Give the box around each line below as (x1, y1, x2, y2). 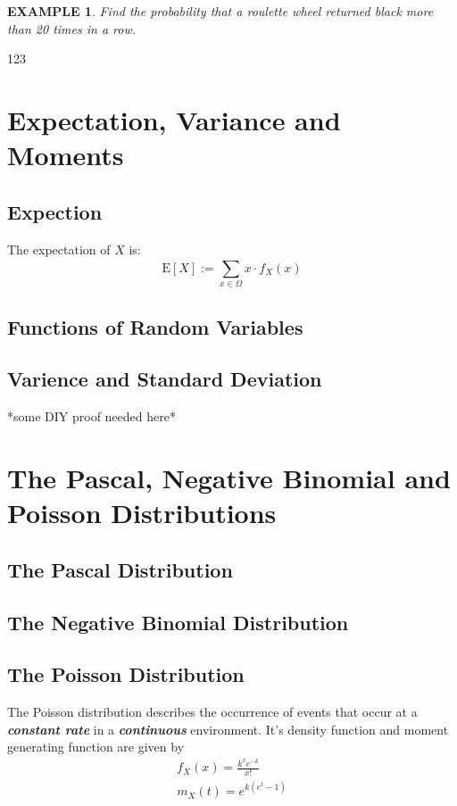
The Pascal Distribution (7, 555, 233, 583)
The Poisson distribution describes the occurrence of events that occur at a (7, 702, 418, 721)
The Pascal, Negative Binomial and (7, 460, 451, 496)
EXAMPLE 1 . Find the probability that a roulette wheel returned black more (7, 2, 434, 20)
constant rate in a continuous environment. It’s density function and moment (7, 719, 449, 738)
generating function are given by (7, 737, 185, 756)
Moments (7, 137, 124, 173)
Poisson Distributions (7, 494, 277, 531)
